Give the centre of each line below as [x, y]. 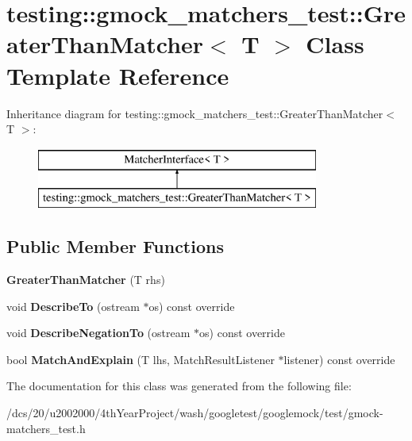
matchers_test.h [46, 428]
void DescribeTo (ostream [73, 306]
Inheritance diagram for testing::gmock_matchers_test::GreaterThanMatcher [195, 113]
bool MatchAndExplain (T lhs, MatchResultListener [141, 359]
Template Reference [118, 75]
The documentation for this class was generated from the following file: [179, 386]
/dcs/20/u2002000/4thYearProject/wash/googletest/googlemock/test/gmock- [195, 413]
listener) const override [339, 359]
